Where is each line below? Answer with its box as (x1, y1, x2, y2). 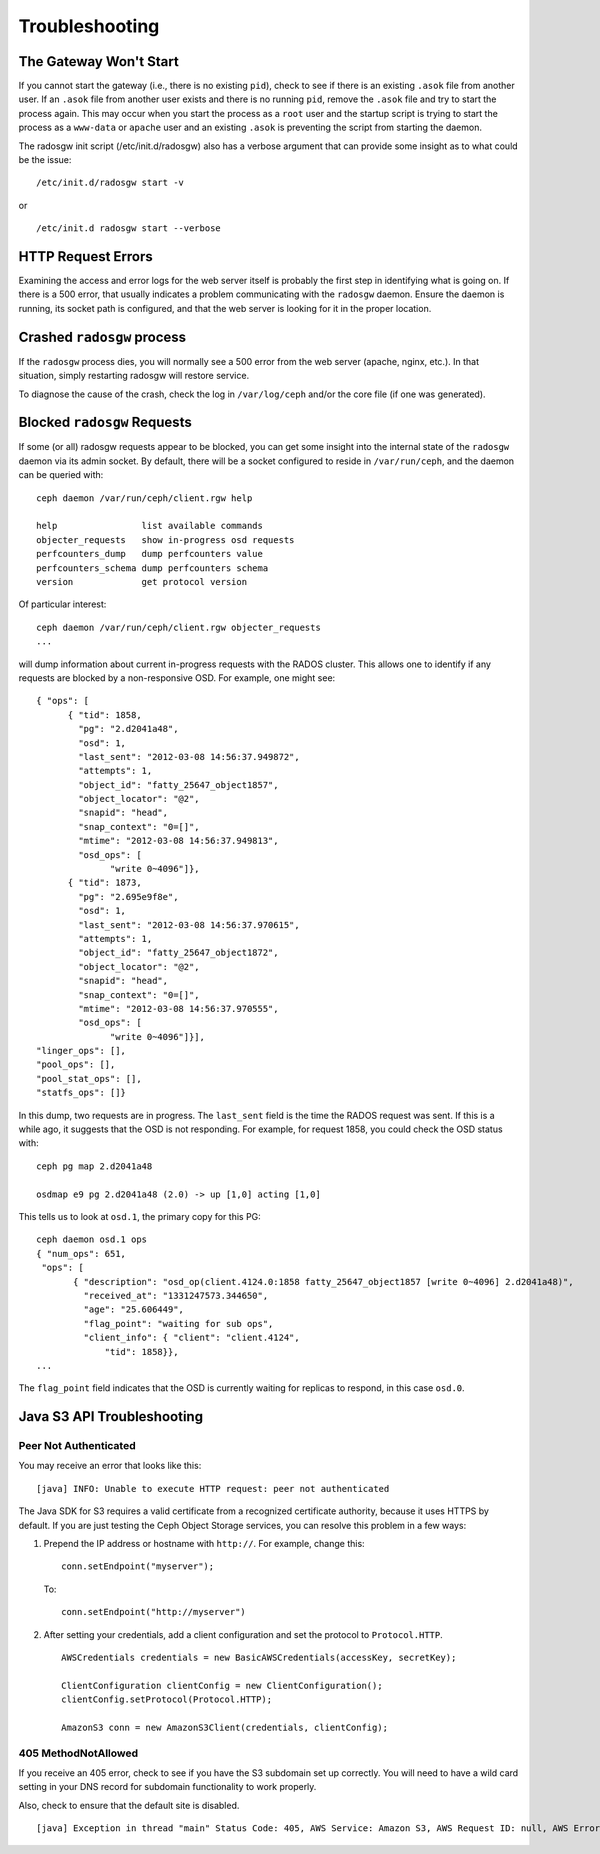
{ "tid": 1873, (67, 877, 142, 889)
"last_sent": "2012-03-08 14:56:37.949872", (78, 751, 300, 762)
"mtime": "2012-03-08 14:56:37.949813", (78, 835, 279, 847)
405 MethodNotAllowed (18, 1746, 139, 1760)
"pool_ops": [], (36, 1059, 116, 1070)
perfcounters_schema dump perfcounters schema (36, 562, 269, 574)
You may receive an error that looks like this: (18, 1460, 202, 1472)
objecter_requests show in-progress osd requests (36, 534, 295, 545)
